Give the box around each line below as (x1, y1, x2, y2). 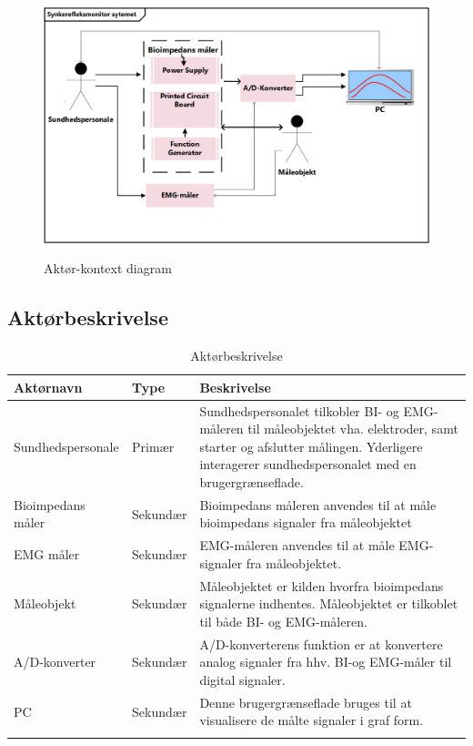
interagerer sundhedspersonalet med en (199, 455, 417, 474)
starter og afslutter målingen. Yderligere (199, 436, 423, 455)
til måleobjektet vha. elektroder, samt (247, 419, 458, 438)
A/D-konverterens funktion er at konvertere (199, 634, 443, 653)
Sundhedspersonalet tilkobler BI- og (199, 401, 399, 420)
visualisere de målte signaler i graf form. (199, 710, 424, 730)
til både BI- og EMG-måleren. (199, 611, 367, 630)
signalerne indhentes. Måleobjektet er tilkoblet (199, 594, 458, 613)
